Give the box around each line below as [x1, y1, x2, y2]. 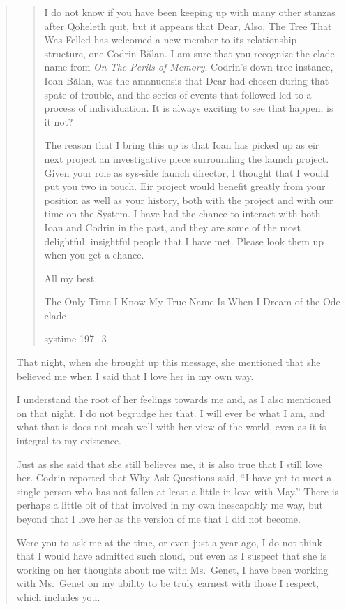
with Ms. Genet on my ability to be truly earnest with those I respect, [16, 576, 319, 590]
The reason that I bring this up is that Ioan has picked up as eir [44, 138, 319, 152]
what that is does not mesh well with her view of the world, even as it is [16, 419, 326, 434]
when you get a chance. [44, 247, 144, 262]
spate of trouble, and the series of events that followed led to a [44, 87, 312, 101]
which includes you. [16, 589, 100, 604]
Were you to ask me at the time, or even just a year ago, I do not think [16, 535, 322, 549]
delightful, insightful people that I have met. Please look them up [44, 233, 324, 248]
